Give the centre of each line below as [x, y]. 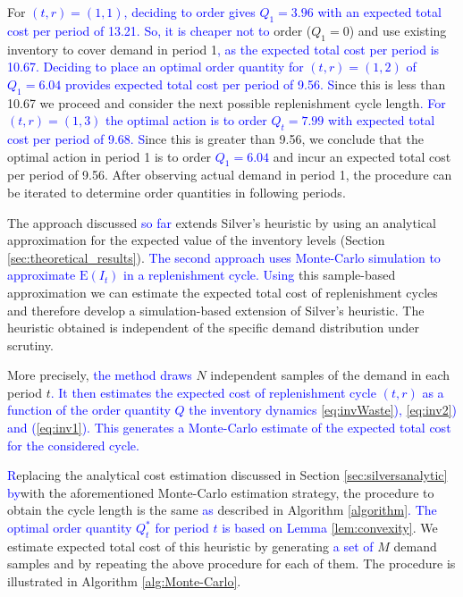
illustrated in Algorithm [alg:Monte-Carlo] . [124, 581]
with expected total [382, 120]
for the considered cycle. [73, 445]
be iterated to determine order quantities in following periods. [177, 192]
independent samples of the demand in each [330, 375]
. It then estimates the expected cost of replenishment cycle [213, 392]
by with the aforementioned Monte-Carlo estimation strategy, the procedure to [221, 492]
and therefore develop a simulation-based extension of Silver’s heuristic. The [216, 310]
